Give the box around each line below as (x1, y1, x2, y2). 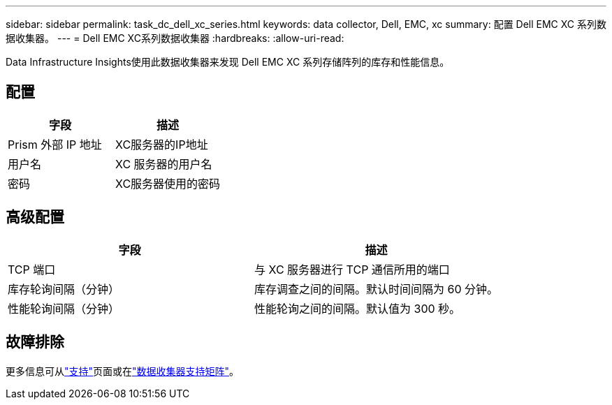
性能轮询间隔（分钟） (8, 301, 120, 316)
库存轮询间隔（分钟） (8, 281, 120, 296)
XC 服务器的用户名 (115, 156, 212, 171)
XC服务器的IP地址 (115, 137, 208, 152)
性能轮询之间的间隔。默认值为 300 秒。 (254, 301, 461, 316)
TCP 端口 (8, 262, 56, 277)
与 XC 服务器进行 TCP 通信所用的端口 (254, 262, 450, 277)
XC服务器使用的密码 (115, 176, 221, 191)
